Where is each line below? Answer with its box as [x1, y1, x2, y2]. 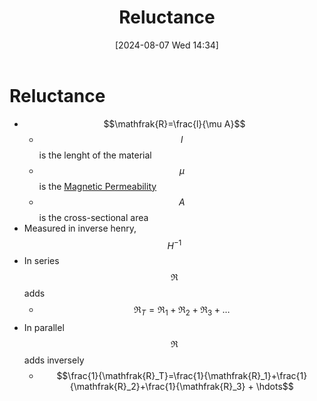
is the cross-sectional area [38, 211, 149, 223]
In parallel [23, 322, 65, 334]
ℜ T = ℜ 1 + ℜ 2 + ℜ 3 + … [133, 304, 231, 318]
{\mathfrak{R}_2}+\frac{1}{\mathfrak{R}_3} [69, 381, 246, 393]
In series [23, 255, 60, 267]
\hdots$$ [255, 381, 294, 393]
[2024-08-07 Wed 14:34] [115, 39, 219, 51]
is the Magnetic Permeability [38, 180, 157, 192]
